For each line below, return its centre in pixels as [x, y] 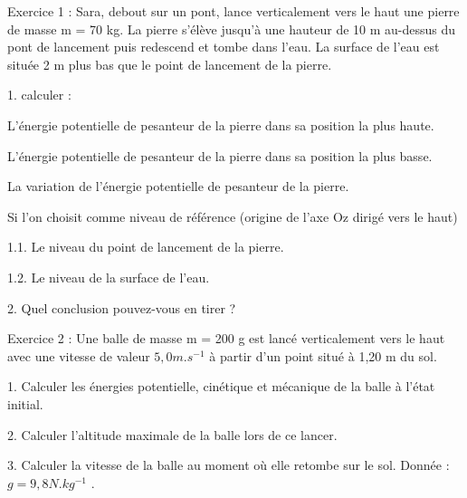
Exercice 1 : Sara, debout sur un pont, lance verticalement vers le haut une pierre [233, 11]
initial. [25, 403]
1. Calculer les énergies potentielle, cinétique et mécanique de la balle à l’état [221, 386]
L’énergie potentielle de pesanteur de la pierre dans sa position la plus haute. [221, 124]
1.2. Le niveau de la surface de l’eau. [109, 277]
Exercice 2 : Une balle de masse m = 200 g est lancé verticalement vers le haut [226, 338]
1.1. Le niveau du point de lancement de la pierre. [146, 247]
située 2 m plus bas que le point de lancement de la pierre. [170, 64]
